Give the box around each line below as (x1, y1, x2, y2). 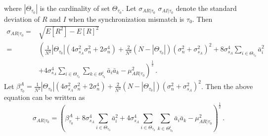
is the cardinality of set (40, 3, 110, 13)
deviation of (4, 14, 40, 24)
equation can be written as (4, 92, 85, 102)
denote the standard (176, 3, 237, 13)
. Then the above (201, 81, 253, 91)
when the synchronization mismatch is (68, 14, 184, 24)
